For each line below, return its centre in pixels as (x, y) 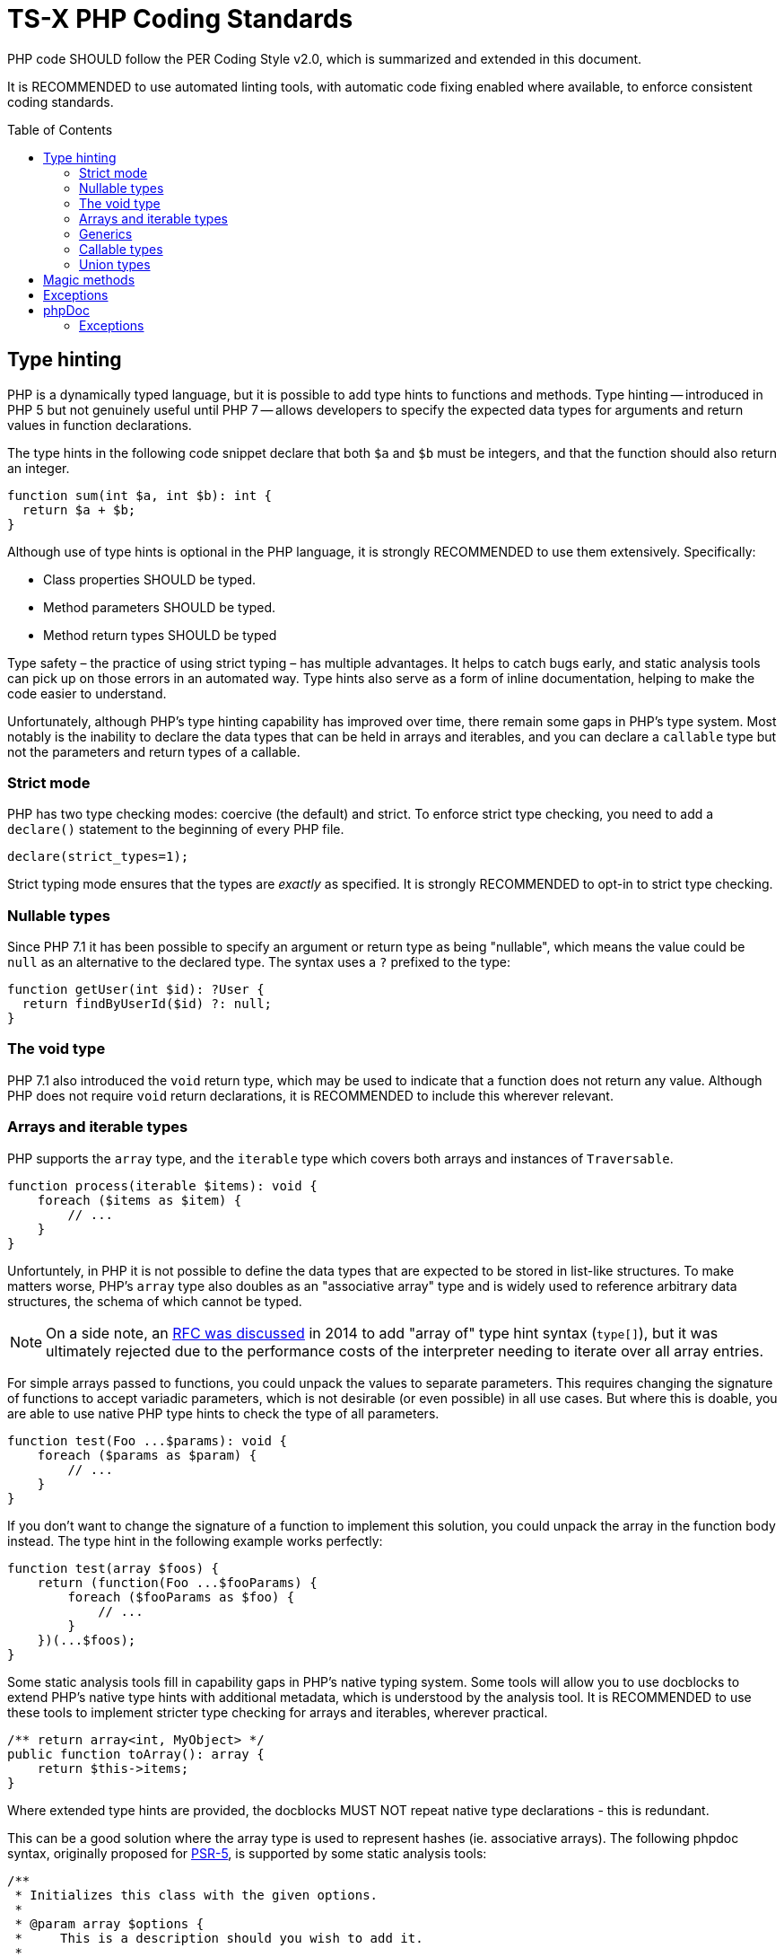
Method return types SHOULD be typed (160, 635)
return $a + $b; (79, 509)
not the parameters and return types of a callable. (154, 751)
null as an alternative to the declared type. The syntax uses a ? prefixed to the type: (259, 962)
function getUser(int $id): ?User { (136, 990)
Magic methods (89, 279)
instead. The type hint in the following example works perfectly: (195, 1540)
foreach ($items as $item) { (139, 1200)
